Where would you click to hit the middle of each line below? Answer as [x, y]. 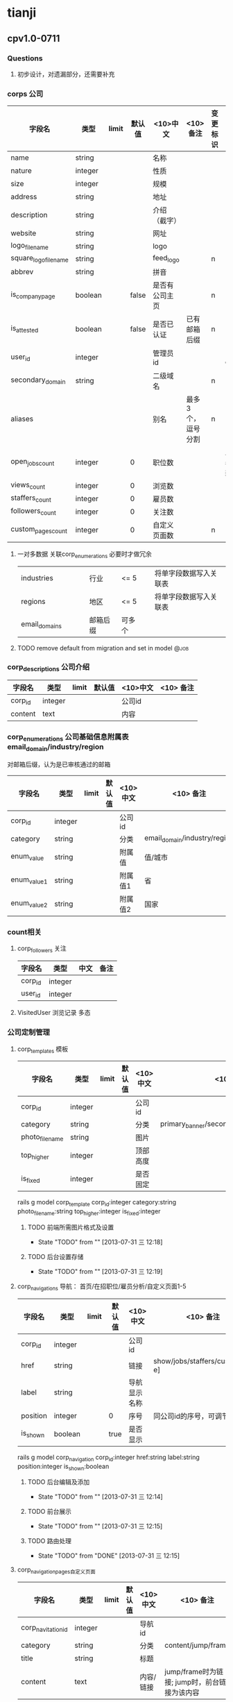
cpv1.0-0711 [34, 39]
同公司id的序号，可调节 [191, 1416]
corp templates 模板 [43, 1050]
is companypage [33, 295]
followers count [34, 512]
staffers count [31, 498]
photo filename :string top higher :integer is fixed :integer [89, 1212]
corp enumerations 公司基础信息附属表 [68, 738]
